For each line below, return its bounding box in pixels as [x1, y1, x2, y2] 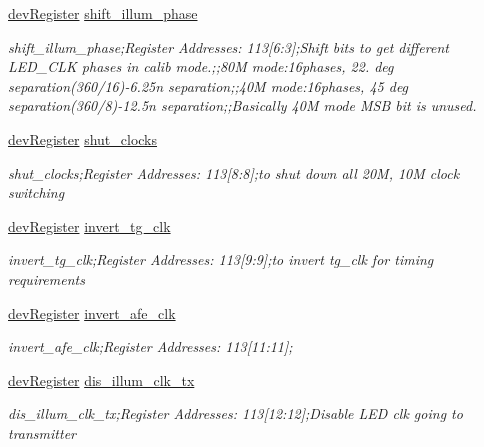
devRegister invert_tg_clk [8, 215, 171, 236]
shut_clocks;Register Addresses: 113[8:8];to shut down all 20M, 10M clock [8, 162, 460, 183]
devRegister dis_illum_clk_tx [8, 369, 195, 390]
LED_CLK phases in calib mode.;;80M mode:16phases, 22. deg [8, 56, 394, 77]
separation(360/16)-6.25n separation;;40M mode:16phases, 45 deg [8, 75, 409, 96]
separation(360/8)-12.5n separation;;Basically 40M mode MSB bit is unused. [8, 95, 477, 116]
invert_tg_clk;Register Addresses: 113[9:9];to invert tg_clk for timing [8, 249, 434, 270]
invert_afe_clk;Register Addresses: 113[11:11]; [8, 336, 293, 357]
